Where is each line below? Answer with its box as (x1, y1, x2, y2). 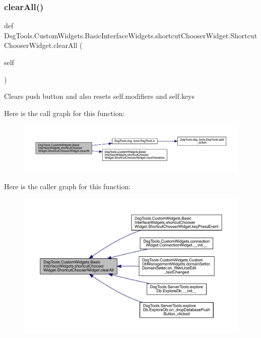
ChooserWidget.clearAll (4, 40, 78, 50)
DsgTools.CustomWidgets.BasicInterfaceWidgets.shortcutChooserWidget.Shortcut (4, 30, 257, 40)
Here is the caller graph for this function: (4, 181, 131, 192)
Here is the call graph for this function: (4, 107, 125, 118)
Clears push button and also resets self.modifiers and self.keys (4, 91, 195, 101)
